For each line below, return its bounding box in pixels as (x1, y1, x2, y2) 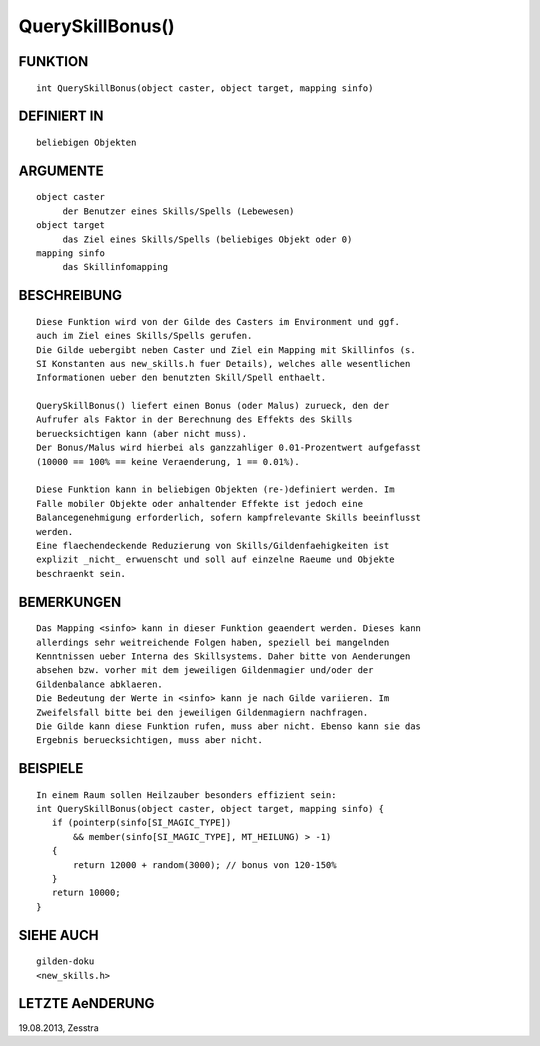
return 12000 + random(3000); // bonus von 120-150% (73, 859, 337, 870)
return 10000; (51, 887, 121, 899)
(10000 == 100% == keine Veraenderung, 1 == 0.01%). (36, 456, 300, 467)
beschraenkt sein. (36, 568, 127, 579)
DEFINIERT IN (18, 108, 104, 125)
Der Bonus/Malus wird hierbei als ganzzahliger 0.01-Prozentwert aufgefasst (36, 442, 422, 454)
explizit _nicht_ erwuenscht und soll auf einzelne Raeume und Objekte (36, 554, 395, 565)
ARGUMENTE (18, 162, 104, 179)
